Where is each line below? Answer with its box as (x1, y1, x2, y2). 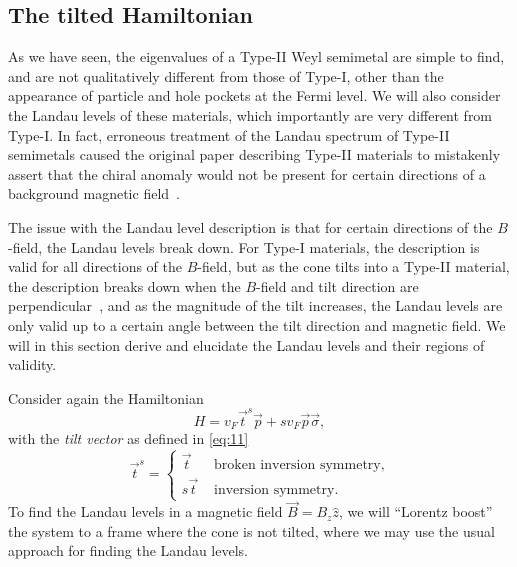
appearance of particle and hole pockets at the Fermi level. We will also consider (8, 85, 501, 106)
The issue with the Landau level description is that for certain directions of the (8, 216, 493, 237)
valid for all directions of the (8, 256, 183, 277)
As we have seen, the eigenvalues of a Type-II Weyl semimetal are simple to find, (8, 46, 505, 67)
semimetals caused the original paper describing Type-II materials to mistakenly (8, 144, 501, 165)
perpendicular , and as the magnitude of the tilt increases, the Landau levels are (8, 295, 503, 316)
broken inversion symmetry (214, 457, 381, 472)
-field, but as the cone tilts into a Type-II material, (197, 256, 510, 277)
